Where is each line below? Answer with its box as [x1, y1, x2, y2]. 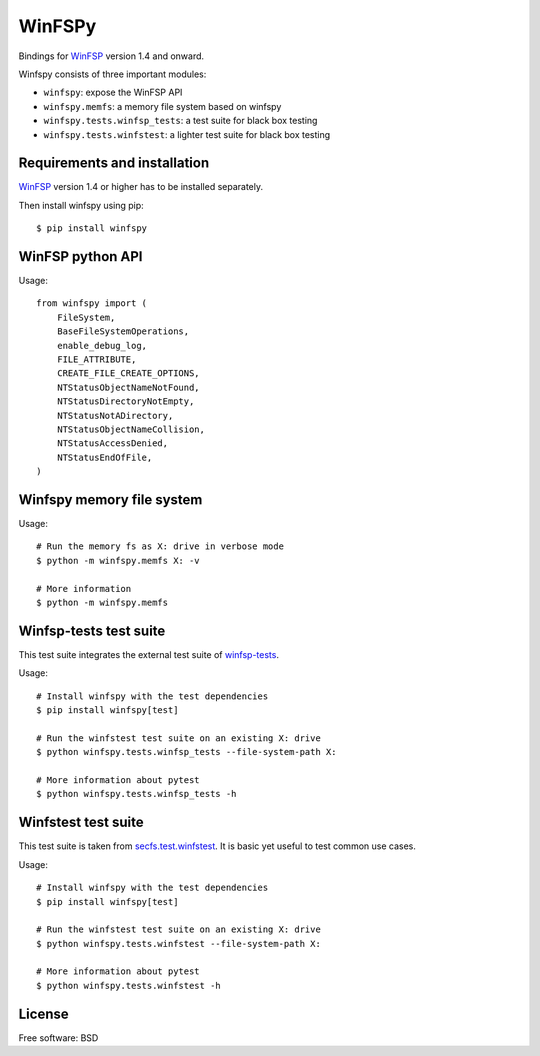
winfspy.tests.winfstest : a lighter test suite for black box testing [43, 128, 331, 140]
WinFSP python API [18, 248, 143, 265]
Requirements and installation [18, 155, 210, 172]
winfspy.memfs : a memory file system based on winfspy [43, 100, 282, 112]
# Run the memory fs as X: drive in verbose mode [36, 541, 285, 552]
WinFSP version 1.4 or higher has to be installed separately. [18, 181, 264, 193]
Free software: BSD [18, 1031, 99, 1044]
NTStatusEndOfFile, [56, 451, 153, 463]
